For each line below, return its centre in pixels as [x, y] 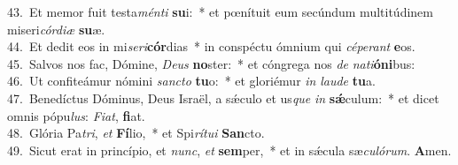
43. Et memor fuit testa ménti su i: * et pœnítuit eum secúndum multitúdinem [220, 11]
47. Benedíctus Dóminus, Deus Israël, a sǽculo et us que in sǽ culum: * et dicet [223, 97]
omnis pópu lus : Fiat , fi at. [76, 115]
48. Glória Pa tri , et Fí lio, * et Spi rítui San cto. [136, 133]
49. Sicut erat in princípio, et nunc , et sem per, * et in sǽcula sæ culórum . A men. [229, 150]
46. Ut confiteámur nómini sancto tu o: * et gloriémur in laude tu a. [191, 81]
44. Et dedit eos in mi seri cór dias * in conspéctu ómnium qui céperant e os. [211, 46]
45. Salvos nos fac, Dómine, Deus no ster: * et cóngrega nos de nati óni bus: [211, 63]
